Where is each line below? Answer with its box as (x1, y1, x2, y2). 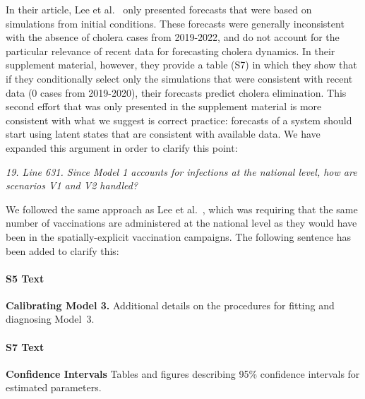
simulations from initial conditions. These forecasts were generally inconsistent (6, 16, 345, 30)
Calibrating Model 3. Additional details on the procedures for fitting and (6, 297, 335, 312)
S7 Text (6, 339, 44, 354)
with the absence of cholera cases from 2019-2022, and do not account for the (6, 30, 340, 44)
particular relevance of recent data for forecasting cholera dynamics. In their (6, 43, 335, 58)
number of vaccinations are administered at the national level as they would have (6, 215, 357, 230)
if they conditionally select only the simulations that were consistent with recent (6, 71, 353, 85)
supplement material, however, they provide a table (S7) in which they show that (6, 57, 357, 72)
